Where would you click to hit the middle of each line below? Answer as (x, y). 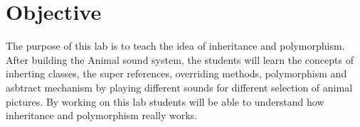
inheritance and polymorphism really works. (102, 115)
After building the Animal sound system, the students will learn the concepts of (180, 59)
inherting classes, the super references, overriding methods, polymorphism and (176, 73)
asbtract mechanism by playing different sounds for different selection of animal (179, 87)
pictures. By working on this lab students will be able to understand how (165, 101)
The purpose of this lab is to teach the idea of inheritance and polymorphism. (175, 46)
